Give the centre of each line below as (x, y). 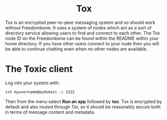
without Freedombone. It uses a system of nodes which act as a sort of (78, 27)
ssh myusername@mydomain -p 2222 (40, 92)
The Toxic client (39, 69)
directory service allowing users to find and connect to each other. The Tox (82, 33)
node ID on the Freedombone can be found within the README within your (82, 38)
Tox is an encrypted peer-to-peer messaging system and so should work (80, 22)
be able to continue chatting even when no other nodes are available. (76, 49)
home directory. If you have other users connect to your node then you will (82, 43)
